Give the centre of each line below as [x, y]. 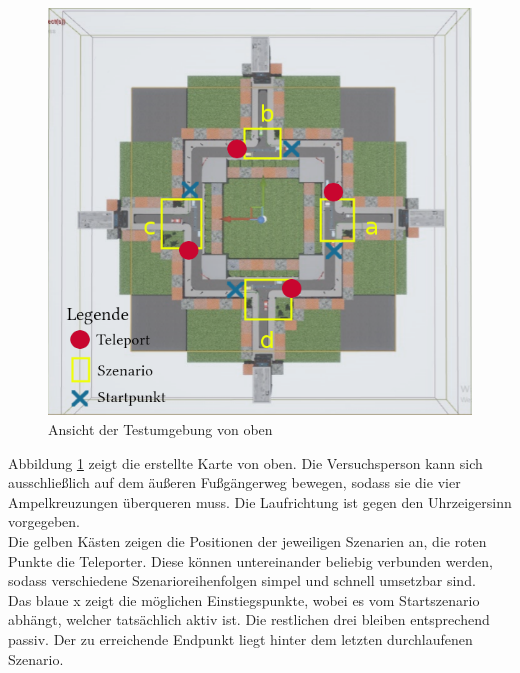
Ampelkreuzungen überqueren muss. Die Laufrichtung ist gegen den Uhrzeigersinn [260, 501]
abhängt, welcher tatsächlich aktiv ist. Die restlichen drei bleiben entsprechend [249, 619]
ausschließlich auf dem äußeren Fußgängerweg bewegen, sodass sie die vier [234, 482]
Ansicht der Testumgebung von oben [160, 429]
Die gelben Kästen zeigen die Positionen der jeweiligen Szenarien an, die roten [247, 541]
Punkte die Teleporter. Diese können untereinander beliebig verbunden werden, [250, 560]
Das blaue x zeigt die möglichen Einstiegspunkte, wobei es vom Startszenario [244, 599]
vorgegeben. [44, 521]
